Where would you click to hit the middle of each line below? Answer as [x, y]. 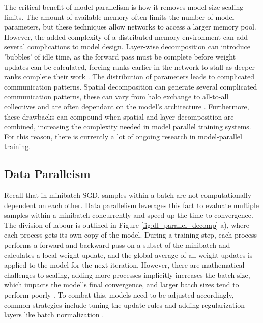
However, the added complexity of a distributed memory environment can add [126, 36]
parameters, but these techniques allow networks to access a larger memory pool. [130, 27]
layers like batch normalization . [54, 315]
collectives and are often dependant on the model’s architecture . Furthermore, [127, 106]
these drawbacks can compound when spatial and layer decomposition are [119, 116]
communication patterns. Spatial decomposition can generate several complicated [131, 86]
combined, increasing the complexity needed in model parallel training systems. [128, 126]
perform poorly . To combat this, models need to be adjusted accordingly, [119, 295]
